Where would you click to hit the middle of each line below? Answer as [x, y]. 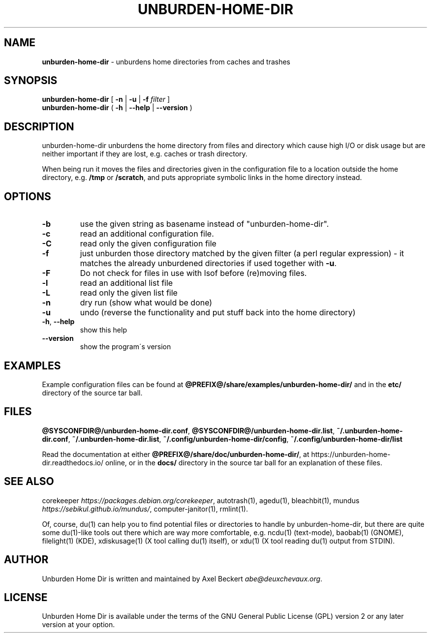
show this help [103, 330]
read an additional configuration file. [147, 234]
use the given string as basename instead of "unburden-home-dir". [204, 224]
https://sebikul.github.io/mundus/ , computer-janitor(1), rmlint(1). [145, 509]
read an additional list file [126, 283]
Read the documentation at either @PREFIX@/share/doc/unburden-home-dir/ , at [176, 454]
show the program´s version [125, 347]
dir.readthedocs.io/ [73, 462]
